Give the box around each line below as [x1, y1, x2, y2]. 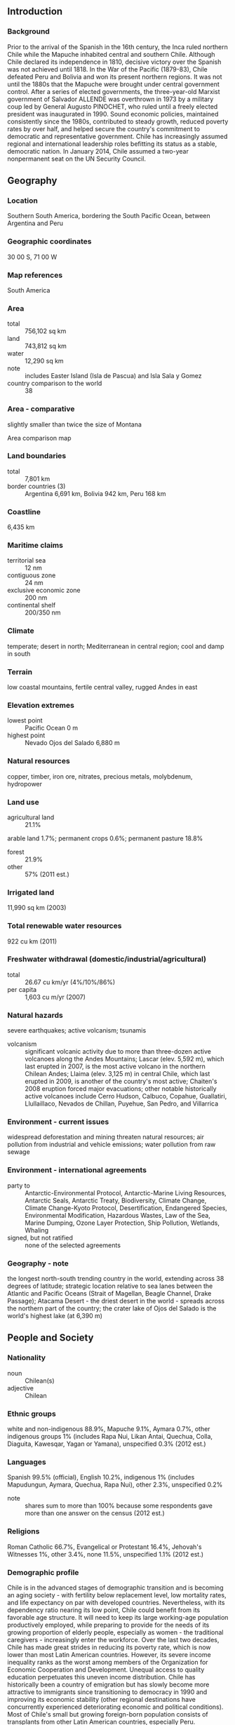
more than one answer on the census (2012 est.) [25, 1509, 165, 1517]
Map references [7, 270, 63, 280]
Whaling [25, 1226, 49, 1234]
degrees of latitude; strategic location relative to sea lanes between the [7, 1282, 213, 1290]
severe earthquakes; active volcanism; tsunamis [7, 1026, 147, 1035]
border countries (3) [7, 482, 66, 490]
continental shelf [7, 601, 56, 610]
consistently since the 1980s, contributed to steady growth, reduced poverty [7, 117, 229, 126]
